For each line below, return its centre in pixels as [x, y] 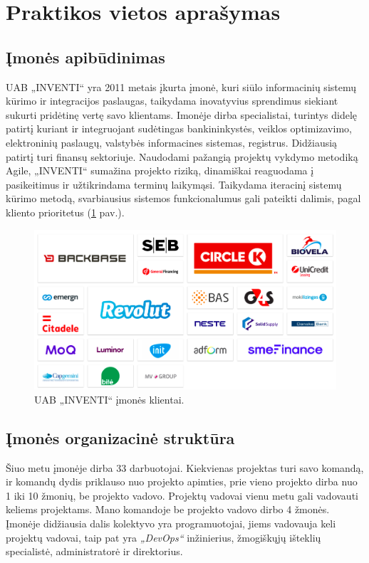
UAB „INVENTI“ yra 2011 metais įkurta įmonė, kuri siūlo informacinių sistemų [181, 86]
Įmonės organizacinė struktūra [120, 437]
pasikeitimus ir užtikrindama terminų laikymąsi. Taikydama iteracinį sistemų [174, 184]
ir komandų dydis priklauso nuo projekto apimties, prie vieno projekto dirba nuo [182, 482]
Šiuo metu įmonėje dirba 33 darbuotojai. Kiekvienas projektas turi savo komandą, [185, 467]
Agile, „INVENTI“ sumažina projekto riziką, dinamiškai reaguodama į [160, 170]
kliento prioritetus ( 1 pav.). [65, 212]
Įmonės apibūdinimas [85, 57]
